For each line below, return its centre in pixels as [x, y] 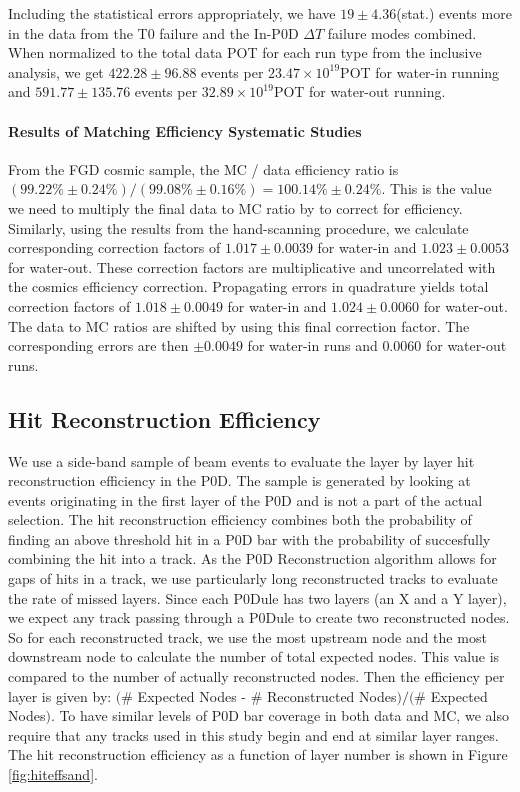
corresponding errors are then [98, 345]
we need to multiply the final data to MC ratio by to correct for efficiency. [235, 207]
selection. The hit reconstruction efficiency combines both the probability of [240, 519]
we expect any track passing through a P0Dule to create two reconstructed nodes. [259, 617]
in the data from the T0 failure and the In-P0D [153, 32]
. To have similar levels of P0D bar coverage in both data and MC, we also [279, 715]
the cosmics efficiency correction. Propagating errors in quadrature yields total [248, 286]
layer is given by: [60, 695]
